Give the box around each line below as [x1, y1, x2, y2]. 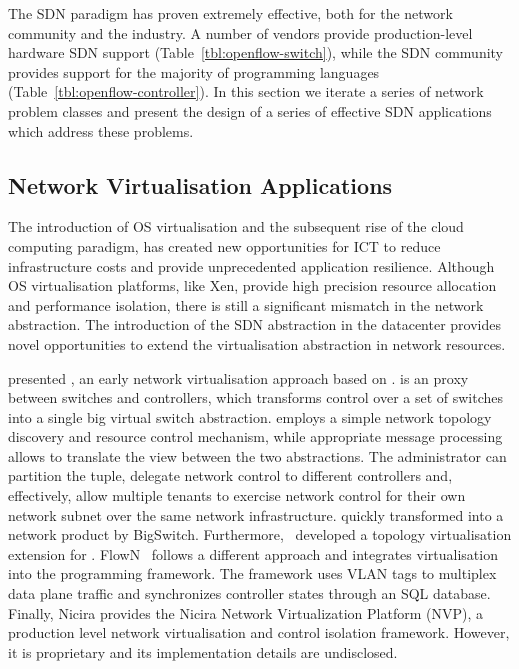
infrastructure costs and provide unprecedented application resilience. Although [8, 255, 495, 276]
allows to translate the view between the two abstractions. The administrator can [8, 445, 507, 466]
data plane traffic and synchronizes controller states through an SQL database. [8, 583, 491, 604]
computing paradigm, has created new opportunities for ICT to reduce [8, 235, 441, 256]
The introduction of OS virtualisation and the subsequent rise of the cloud [8, 216, 464, 237]
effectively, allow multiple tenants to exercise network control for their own [8, 485, 466, 506]
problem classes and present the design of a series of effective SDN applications [8, 100, 492, 121]
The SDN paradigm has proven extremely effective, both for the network [8, 3, 453, 23]
